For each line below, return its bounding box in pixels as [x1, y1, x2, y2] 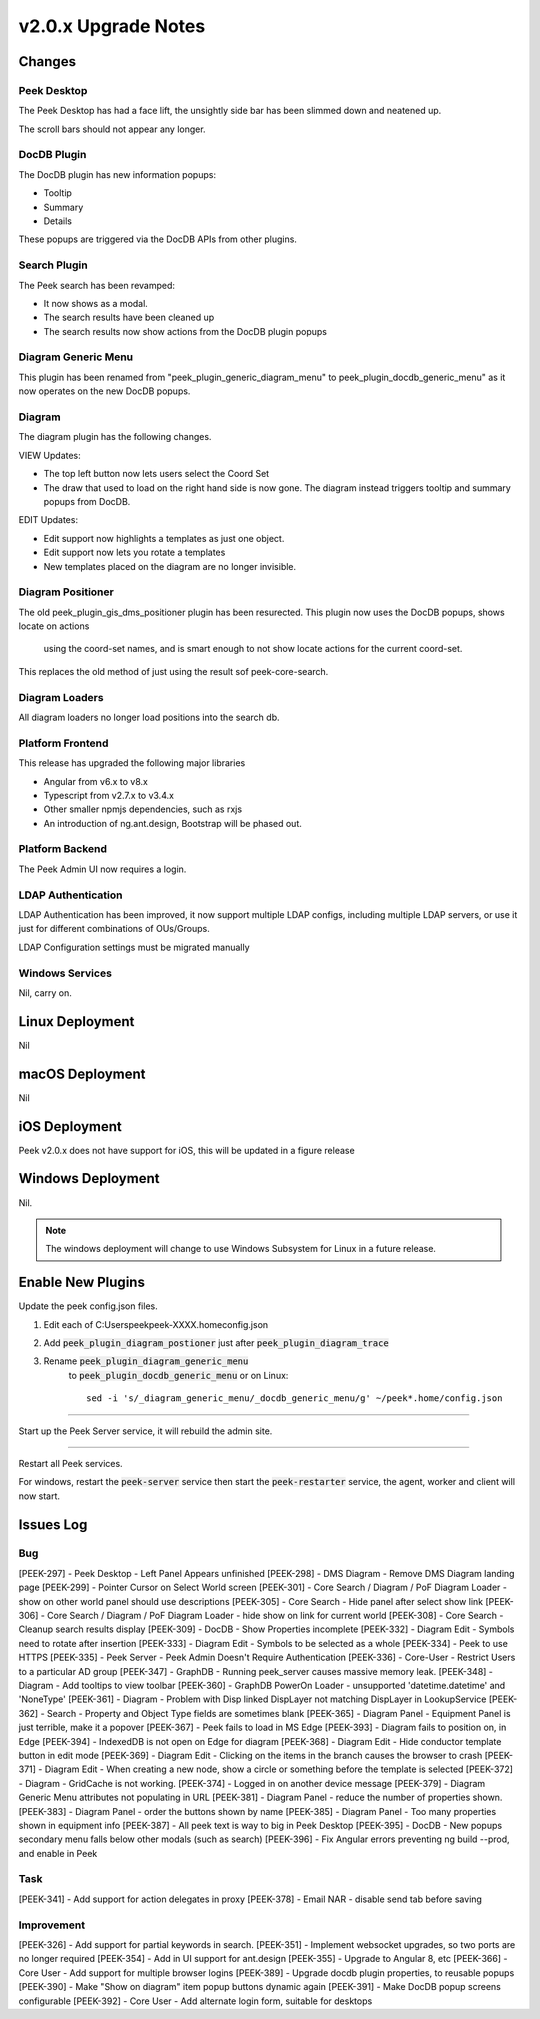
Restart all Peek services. [18, 1457, 124, 1469]
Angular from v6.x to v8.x [43, 775, 149, 787]
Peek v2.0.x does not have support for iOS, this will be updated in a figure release [18, 1144, 355, 1156]
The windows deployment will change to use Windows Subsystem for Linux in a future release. [45, 1243, 437, 1255]
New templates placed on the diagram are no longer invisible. [43, 560, 297, 572]
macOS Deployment [18, 1065, 146, 1082]
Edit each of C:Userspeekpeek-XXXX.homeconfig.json [43, 1318, 269, 1330]
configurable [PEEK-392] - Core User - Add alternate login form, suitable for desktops [18, 1995, 373, 2007]
